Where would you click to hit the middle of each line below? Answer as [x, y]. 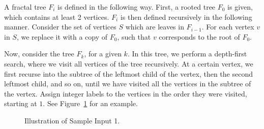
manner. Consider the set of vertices [60, 27]
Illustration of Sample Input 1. [72, 120]
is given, [240, 7]
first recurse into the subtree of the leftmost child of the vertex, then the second [128, 73]
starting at [21, 103]
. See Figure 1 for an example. [90, 103]
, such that [134, 36]
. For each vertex [228, 27]
